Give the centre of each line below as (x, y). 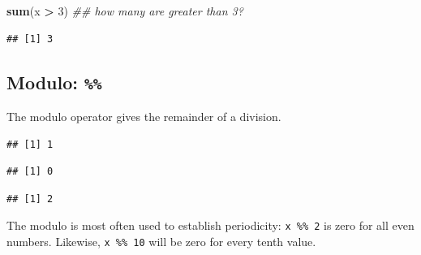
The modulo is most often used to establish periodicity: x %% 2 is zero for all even (210, 225)
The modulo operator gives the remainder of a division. (144, 116)
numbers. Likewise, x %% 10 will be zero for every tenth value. (161, 241)
